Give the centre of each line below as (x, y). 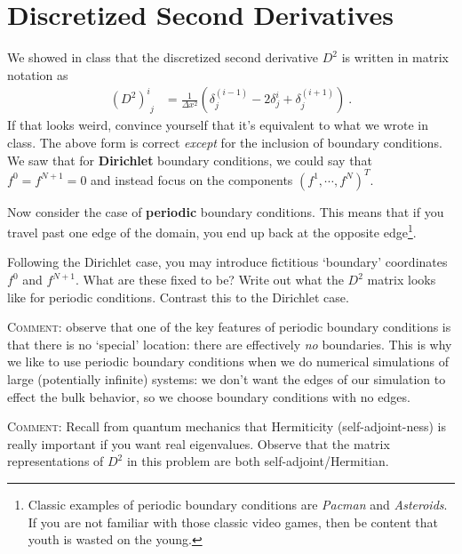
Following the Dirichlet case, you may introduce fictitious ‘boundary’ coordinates (227, 262)
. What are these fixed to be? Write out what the (209, 280)
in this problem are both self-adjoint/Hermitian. (258, 461)
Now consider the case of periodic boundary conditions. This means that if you (226, 211)
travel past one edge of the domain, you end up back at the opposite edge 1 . (212, 231)
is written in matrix (395, 57)
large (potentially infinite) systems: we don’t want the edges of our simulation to (227, 379)
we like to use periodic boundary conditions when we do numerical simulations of (228, 361)
